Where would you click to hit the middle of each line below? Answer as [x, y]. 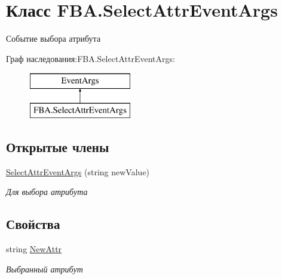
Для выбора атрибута [47, 192]
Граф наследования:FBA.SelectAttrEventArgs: [91, 58]
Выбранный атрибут [45, 269]
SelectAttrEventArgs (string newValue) [78, 171]
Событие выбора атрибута [53, 38]
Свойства [33, 224]
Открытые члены [58, 146]
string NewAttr [34, 249]
